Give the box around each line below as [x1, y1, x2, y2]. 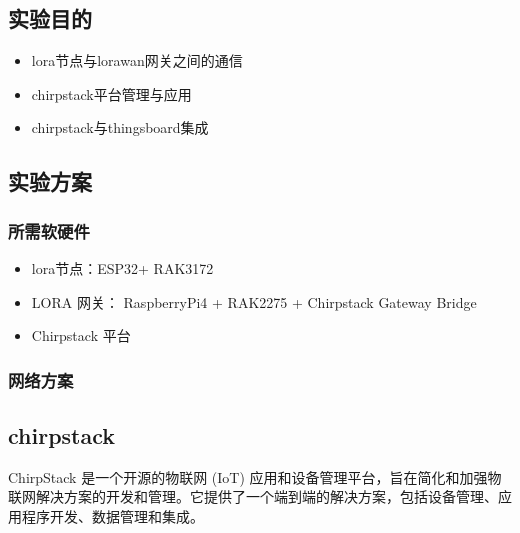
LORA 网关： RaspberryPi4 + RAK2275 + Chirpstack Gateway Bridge [31, 291, 477, 312]
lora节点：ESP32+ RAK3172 [31, 257, 214, 278]
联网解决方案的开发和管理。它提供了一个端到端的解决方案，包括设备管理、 [8, 486, 498, 507]
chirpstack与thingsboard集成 [31, 117, 209, 138]
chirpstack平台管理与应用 [31, 83, 192, 104]
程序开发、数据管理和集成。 [21, 506, 204, 526]
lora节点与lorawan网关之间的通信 [31, 50, 243, 71]
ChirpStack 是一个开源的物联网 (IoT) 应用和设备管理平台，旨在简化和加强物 [8, 466, 502, 487]
